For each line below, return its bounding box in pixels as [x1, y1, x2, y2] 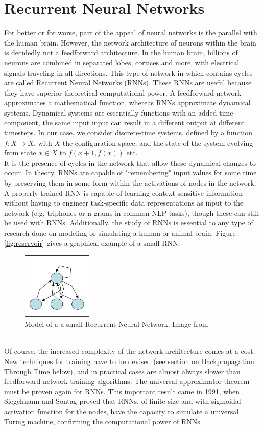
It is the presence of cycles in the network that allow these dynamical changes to [4, 157, 256, 168]
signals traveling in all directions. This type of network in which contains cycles [4, 67, 253, 78]
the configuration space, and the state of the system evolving [62, 137, 253, 148]
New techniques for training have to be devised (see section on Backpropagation [4, 356, 254, 367]
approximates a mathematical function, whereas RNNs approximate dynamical [4, 97, 251, 108]
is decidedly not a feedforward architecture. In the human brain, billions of [4, 47, 238, 58]
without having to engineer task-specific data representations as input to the [4, 197, 244, 208]
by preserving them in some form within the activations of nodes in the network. [4, 177, 256, 188]
